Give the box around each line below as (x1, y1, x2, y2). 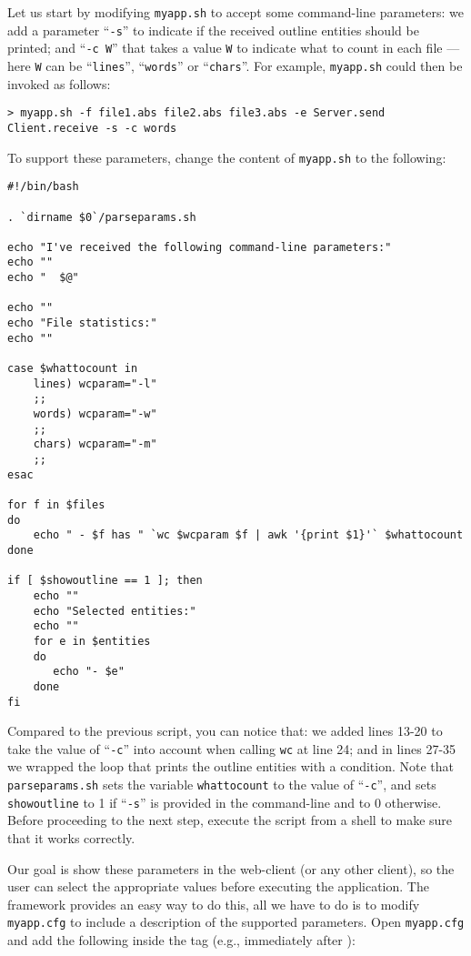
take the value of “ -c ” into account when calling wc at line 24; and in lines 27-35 (7, 739, 456, 758)
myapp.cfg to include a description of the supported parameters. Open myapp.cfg (7, 912, 465, 931)
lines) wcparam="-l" (33, 377, 157, 390)
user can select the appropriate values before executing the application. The (7, 877, 429, 896)
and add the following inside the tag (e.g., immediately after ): (7, 930, 356, 949)
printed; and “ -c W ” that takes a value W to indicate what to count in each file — (7, 38, 460, 57)
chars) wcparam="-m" (33, 438, 157, 451)
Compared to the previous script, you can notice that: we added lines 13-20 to (7, 721, 443, 740)
